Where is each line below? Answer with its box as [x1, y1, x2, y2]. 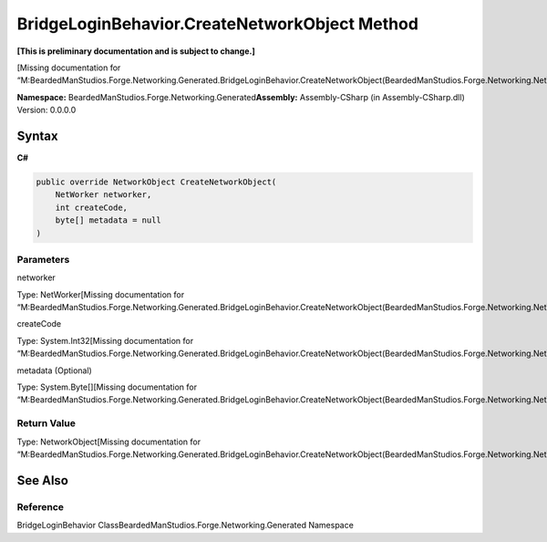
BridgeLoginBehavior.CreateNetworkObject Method [16, 14, 419, 34]
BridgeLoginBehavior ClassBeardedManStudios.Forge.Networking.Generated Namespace [16, 520, 355, 531]
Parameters [16, 253, 70, 266]
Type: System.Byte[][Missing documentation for [16, 381, 198, 392]
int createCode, [55, 202, 128, 213]
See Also [16, 473, 68, 488]
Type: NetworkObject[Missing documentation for [16, 436, 201, 447]
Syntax [16, 128, 58, 143]
